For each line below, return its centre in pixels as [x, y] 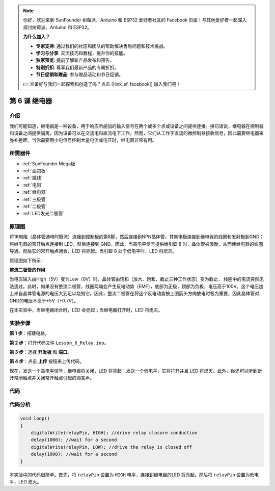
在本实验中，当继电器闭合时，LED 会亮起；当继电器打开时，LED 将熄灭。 [86, 310]
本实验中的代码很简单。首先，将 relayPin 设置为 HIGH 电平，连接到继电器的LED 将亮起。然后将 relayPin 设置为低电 [134, 475]
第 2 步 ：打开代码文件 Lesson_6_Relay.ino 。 [59, 343]
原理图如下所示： [27, 261]
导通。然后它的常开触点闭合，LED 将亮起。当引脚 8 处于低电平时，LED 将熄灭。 [93, 251]
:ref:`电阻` [32, 185]
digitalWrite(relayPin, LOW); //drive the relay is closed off [112, 447]
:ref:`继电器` [35, 192]
